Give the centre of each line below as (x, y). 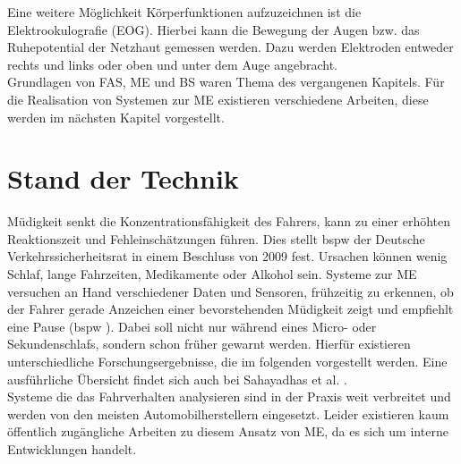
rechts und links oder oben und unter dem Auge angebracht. (172, 64)
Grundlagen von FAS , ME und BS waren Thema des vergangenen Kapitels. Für (226, 82)
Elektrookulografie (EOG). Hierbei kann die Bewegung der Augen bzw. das (213, 29)
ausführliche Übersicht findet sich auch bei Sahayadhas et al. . (177, 379)
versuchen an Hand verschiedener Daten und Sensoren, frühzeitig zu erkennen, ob (230, 291)
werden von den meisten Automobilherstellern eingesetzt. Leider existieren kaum (228, 413)
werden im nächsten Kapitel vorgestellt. (116, 117)
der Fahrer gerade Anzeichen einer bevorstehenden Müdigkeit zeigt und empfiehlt (230, 309)
